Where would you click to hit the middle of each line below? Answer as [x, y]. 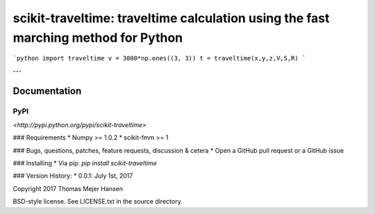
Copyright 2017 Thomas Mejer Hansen [68, 188]
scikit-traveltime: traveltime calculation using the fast [171, 18]
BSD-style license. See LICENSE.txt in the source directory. [98, 201]
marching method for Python [98, 38]
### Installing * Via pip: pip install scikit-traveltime [85, 163]
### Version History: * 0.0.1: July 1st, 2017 [73, 176]
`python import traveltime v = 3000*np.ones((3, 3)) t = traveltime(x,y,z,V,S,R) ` [159, 58]
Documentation [47, 91]
